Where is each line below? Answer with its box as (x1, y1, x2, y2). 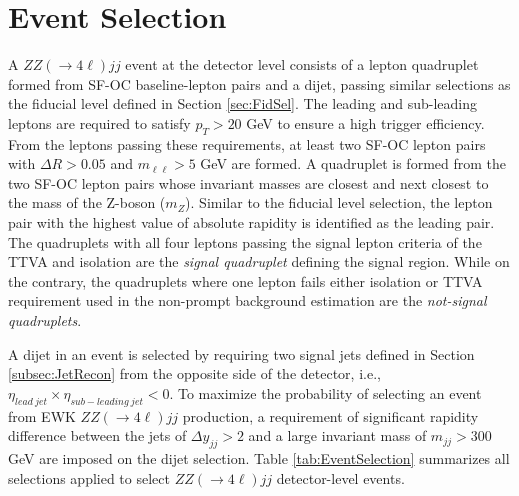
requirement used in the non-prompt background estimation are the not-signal (8, 290, 487, 311)
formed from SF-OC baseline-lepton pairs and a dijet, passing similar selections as (8, 73, 511, 94)
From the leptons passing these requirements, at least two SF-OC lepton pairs (8, 133, 486, 154)
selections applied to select (8, 467, 170, 488)
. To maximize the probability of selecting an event (169, 382, 482, 403)
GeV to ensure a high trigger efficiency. (246, 112, 485, 133)
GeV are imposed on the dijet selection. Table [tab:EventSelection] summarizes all (8, 448, 510, 469)
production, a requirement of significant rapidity (182, 405, 479, 426)
